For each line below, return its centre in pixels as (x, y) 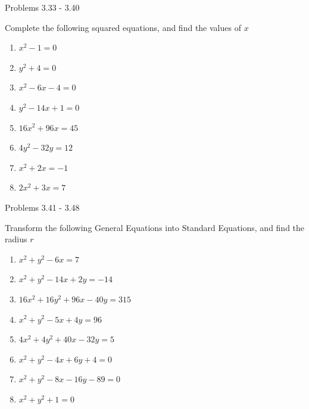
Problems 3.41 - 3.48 (42, 207)
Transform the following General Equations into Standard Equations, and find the (155, 227)
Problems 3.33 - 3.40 (42, 7)
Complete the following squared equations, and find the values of (123, 27)
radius (16, 239)
